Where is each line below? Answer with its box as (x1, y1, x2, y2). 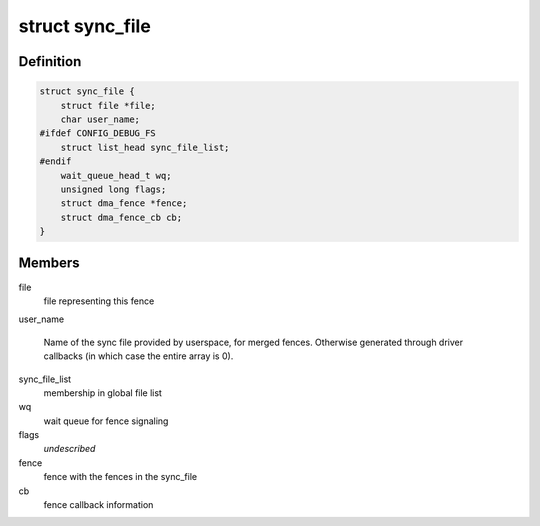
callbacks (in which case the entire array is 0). (43, 350, 234, 362)
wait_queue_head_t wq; (60, 170, 172, 181)
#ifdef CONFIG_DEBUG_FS (39, 128, 157, 139)
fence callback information (43, 499, 154, 511)
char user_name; (60, 113, 140, 125)
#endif (39, 156, 72, 167)
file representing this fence (43, 295, 155, 307)
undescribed (43, 443, 96, 455)
